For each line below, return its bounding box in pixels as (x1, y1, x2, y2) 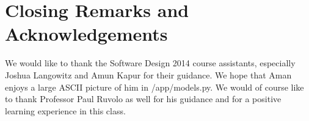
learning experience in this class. (5, 104, 126, 117)
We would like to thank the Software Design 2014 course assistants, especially (5, 57, 296, 69)
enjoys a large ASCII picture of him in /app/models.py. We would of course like (5, 80, 304, 93)
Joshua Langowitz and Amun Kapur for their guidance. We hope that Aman (5, 68, 292, 81)
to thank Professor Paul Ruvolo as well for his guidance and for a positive (5, 92, 282, 105)
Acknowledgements (5, 21, 168, 46)
